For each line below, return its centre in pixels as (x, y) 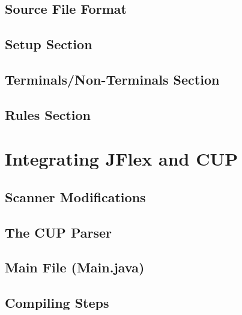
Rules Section (48, 114)
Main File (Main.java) (75, 267)
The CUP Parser (58, 232)
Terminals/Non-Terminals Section (112, 79)
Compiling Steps (57, 303)
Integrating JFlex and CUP (122, 159)
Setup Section (49, 44)
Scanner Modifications (75, 196)
